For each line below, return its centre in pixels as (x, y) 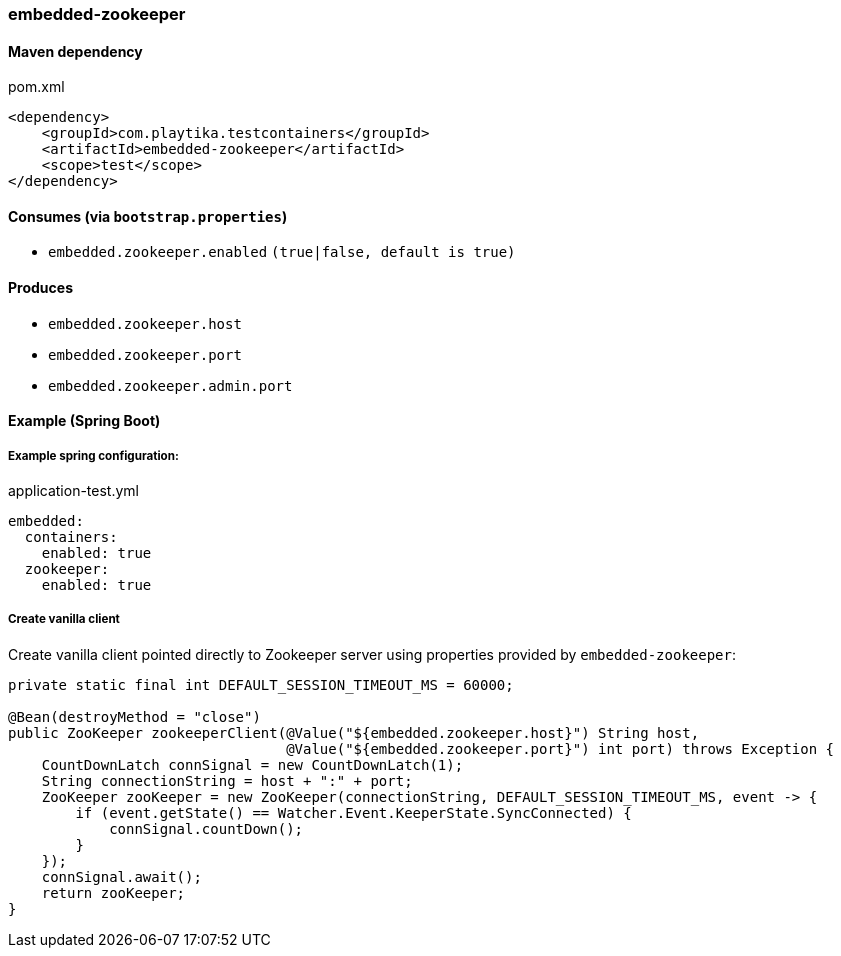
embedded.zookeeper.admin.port (170, 385)
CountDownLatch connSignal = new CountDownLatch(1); (252, 764)
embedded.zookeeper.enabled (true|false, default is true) (282, 252)
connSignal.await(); (121, 876)
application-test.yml (73, 491)
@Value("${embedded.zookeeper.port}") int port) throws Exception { (560, 748)
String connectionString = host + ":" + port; (227, 780)
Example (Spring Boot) (84, 421)
